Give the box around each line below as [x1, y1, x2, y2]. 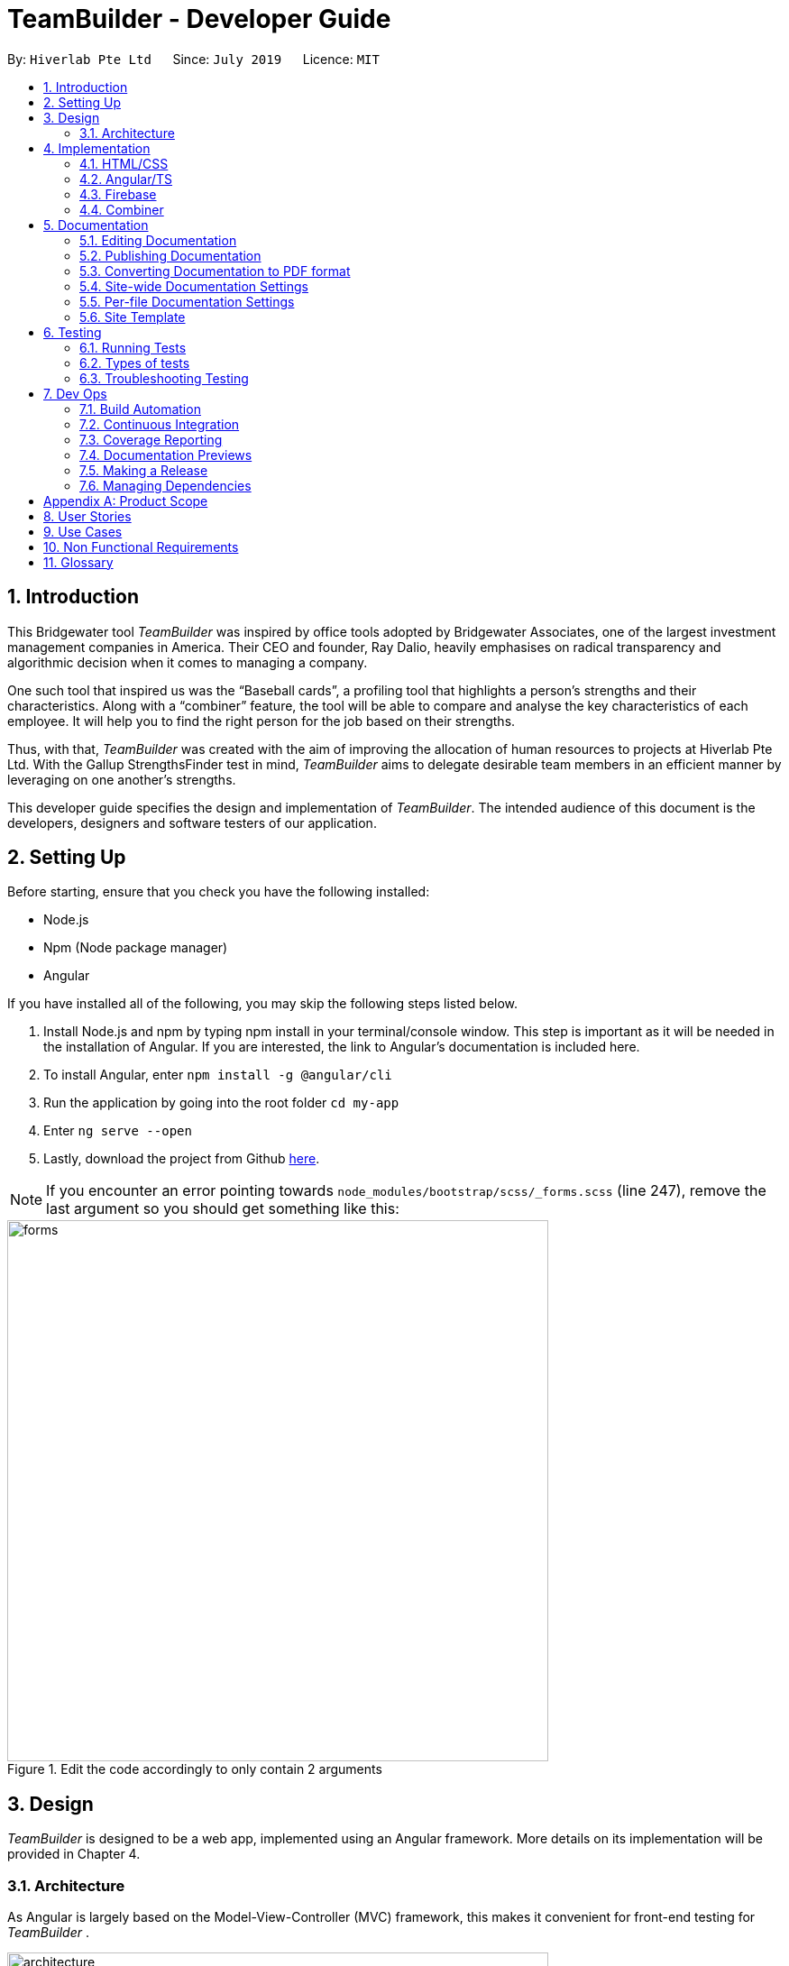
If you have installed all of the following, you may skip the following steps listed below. [7, 996, 518, 1012]
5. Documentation [43, 216, 149, 233]
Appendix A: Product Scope [43, 492, 208, 509]
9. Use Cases [43, 523, 123, 539]
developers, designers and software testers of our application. [7, 814, 377, 831]
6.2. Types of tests [79, 354, 190, 371]
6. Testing [43, 324, 102, 340]
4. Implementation [43, 140, 151, 156]
